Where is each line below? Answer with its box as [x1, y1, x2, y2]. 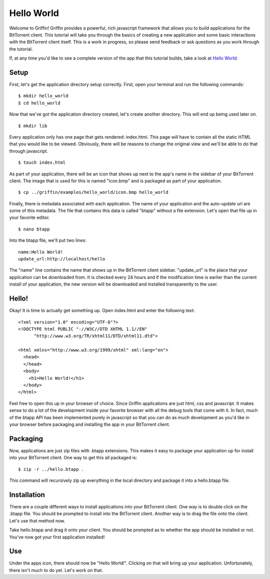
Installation [9, 490, 45, 499]
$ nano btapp [18, 226, 50, 232]
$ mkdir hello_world [18, 93, 68, 99]
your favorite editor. [9, 214, 50, 220]
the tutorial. [9, 46, 33, 52]
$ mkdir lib [18, 123, 47, 129]
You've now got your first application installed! [9, 534, 105, 540]
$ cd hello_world [18, 100, 60, 106]
